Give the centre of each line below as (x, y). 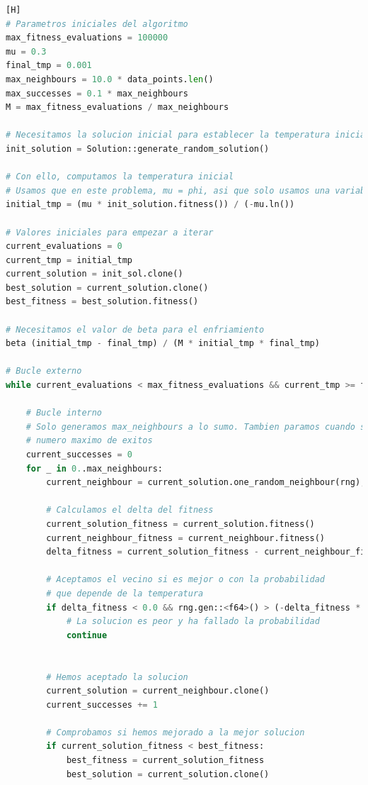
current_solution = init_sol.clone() (94, 274)
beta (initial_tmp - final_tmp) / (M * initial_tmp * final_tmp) (163, 344)
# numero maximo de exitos (89, 441)
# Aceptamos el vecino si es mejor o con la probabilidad (186, 580)
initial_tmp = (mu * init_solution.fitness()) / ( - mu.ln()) (150, 205)
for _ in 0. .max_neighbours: (94, 468)
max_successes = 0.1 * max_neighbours (97, 93)
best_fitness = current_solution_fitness (165, 761)
